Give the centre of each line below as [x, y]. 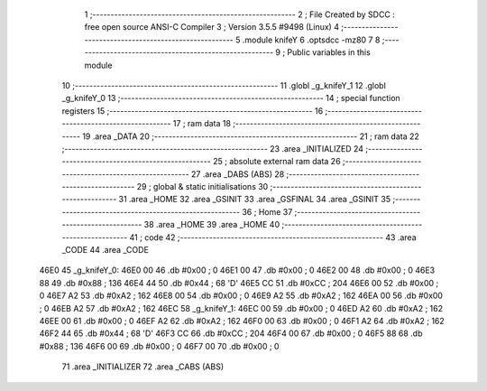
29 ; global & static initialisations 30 [202, 187]
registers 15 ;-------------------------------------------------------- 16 [193, 111]
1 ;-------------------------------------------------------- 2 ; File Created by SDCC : [240, 14]
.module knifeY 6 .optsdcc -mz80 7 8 [311, 40]
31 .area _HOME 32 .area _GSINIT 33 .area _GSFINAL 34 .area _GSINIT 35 [255, 200]
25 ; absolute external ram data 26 [277, 162]
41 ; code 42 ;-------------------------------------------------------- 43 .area [273, 237]
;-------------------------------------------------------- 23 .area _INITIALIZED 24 [213, 148]
